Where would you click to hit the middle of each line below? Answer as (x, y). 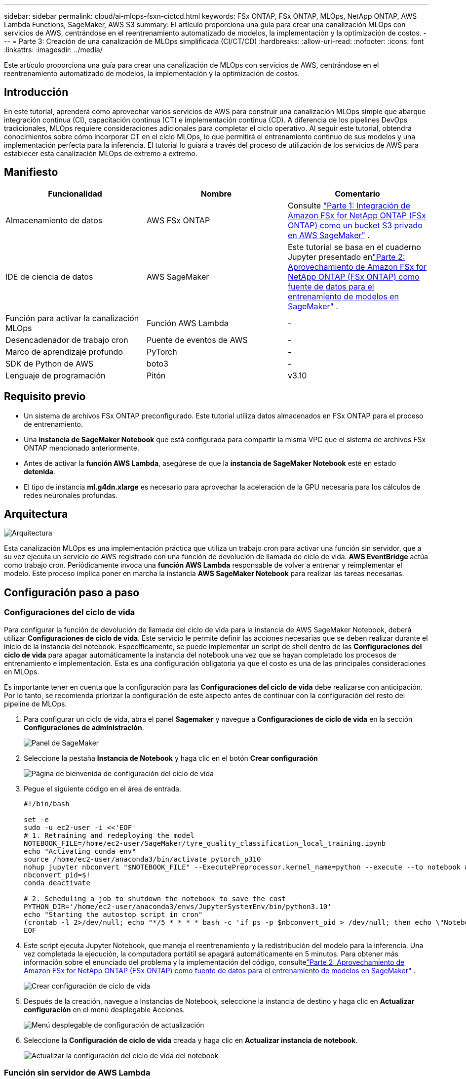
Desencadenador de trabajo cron (67, 340)
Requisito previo (45, 397)
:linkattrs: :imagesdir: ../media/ (53, 50)
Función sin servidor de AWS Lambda (77, 1072)
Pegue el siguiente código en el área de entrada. (102, 788)
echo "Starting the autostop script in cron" (113, 914)
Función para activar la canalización (72, 318)
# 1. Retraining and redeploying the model (109, 835)
